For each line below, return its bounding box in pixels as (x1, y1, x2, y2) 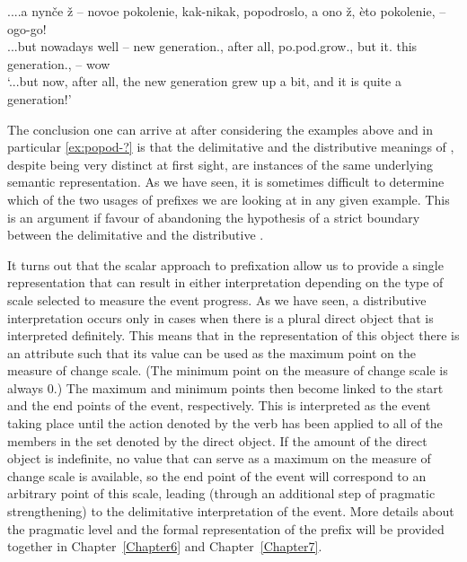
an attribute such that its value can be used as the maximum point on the (7, 343, 416, 362)
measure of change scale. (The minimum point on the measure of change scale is (7, 361, 448, 380)
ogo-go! (7, 19, 47, 38)
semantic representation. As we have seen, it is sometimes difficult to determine (7, 172, 445, 191)
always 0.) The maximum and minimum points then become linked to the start (7, 378, 444, 397)
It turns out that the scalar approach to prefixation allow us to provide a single (7, 255, 444, 274)
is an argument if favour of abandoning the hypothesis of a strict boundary (7, 207, 420, 226)
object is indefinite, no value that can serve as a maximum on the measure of (7, 449, 431, 468)
